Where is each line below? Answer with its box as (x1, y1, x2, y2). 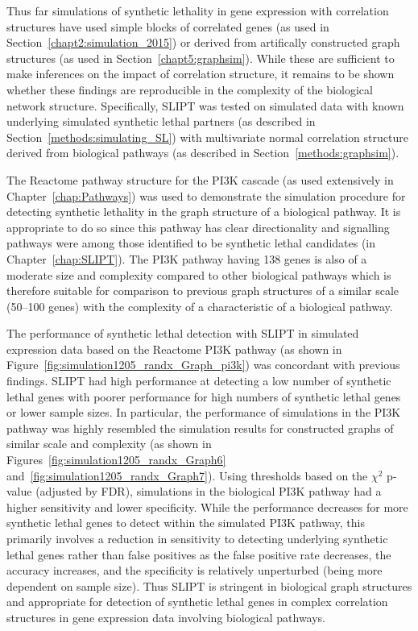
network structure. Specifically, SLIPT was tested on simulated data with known (6, 97, 404, 114)
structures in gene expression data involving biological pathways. (6, 608, 326, 625)
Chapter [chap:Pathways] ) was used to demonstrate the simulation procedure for (6, 187, 406, 204)
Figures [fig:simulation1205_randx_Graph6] (6, 451, 226, 468)
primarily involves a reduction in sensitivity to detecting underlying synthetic (6, 530, 388, 546)
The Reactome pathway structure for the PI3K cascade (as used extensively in (6, 171, 394, 188)
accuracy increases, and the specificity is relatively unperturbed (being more (6, 562, 383, 579)
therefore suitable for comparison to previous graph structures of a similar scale (6, 282, 399, 299)
